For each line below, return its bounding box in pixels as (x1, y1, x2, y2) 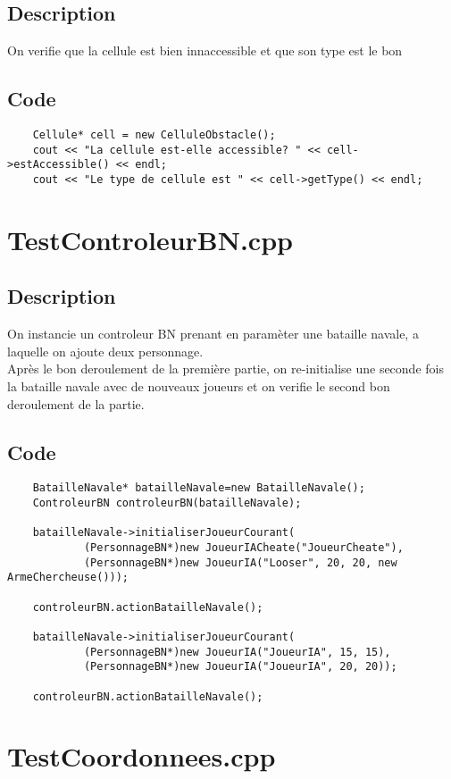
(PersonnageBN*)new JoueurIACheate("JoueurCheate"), (83, 541, 404, 554)
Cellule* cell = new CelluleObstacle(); (32, 129, 276, 141)
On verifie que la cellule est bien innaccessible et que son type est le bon (7, 41, 403, 60)
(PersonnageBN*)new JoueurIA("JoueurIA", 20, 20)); (83, 660, 397, 674)
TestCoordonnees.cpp (7, 738, 276, 775)
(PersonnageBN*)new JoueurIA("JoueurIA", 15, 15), (83, 645, 391, 658)
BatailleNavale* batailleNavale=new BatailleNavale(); (32, 482, 365, 495)
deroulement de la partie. (7, 394, 145, 413)
